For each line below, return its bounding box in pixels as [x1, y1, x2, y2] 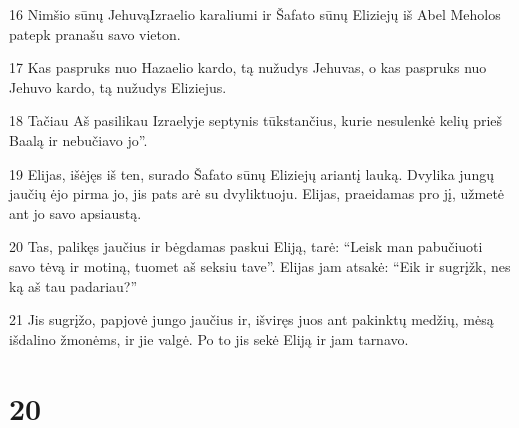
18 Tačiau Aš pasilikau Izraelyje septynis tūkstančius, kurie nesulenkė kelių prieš [9, 110, 503, 131]
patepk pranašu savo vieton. [9, 23, 181, 44]
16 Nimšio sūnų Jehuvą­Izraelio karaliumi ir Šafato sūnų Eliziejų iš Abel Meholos [9, 4, 501, 24]
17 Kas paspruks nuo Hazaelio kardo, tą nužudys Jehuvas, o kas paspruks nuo [9, 57, 487, 78]
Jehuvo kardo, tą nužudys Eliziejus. [9, 76, 227, 97]
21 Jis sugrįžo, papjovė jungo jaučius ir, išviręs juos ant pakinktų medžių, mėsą [9, 309, 494, 330]
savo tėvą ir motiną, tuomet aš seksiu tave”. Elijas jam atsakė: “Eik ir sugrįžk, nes [9, 255, 511, 276]
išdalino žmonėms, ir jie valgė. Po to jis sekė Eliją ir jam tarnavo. [9, 328, 409, 349]
